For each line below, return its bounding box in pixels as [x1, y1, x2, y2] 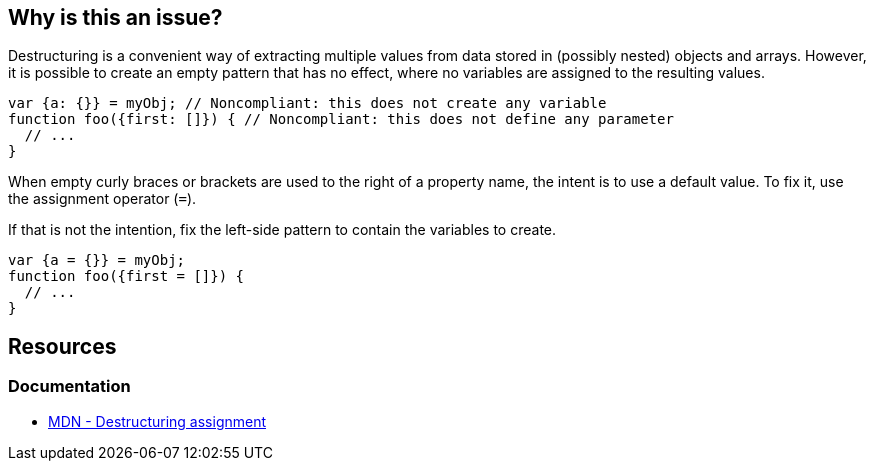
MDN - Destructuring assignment [48, 412, 267, 430]
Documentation [8, 376, 131, 397]
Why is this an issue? [8, 5, 223, 30]
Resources [8, 333, 117, 359]
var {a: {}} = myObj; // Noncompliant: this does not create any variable [8, 95, 607, 112]
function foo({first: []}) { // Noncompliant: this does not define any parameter [8, 111, 674, 128]
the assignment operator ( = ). [8, 190, 197, 208]
